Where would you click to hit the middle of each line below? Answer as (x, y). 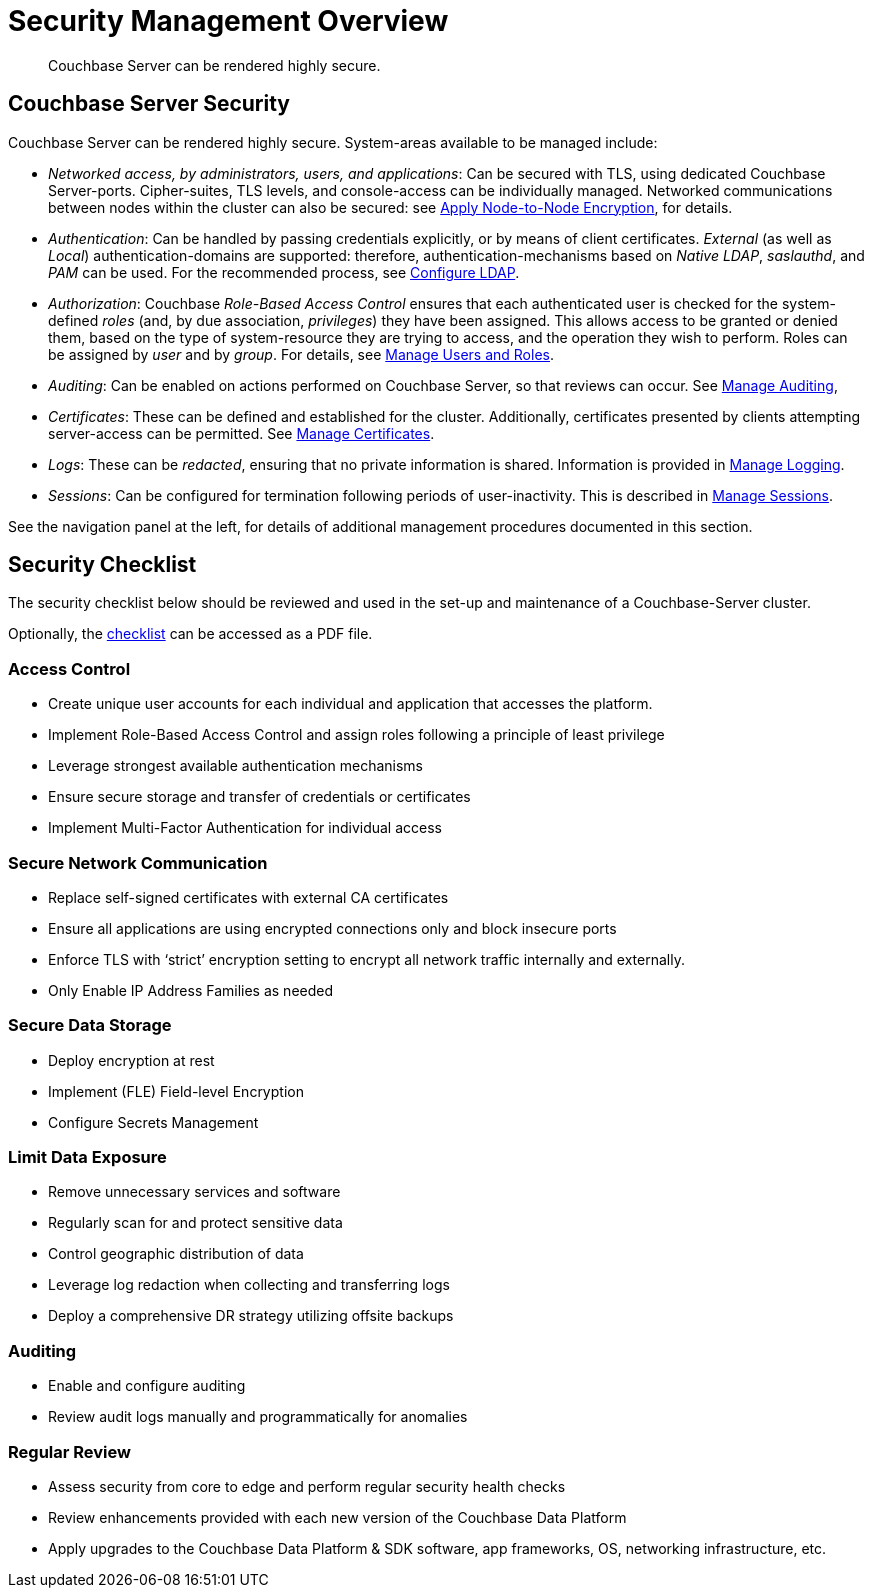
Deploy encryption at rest (131, 1060)
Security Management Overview (228, 21)
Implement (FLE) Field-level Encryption (176, 1091)
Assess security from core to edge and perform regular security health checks (307, 1486)
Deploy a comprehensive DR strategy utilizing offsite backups (251, 1316)
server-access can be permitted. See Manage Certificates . (241, 433)
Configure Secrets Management (153, 1122)
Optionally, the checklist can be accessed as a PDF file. (190, 634)
